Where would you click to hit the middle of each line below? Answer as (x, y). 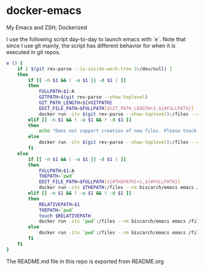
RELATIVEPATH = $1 (59, 204)
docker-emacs (44, 11)
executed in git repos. (33, 52)
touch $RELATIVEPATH (65, 216)
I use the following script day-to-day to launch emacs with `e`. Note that (96, 39)
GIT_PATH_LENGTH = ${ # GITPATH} (76, 103)
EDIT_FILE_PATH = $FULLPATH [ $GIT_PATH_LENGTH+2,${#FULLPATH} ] (116, 108)
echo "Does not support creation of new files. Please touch (118, 131)
